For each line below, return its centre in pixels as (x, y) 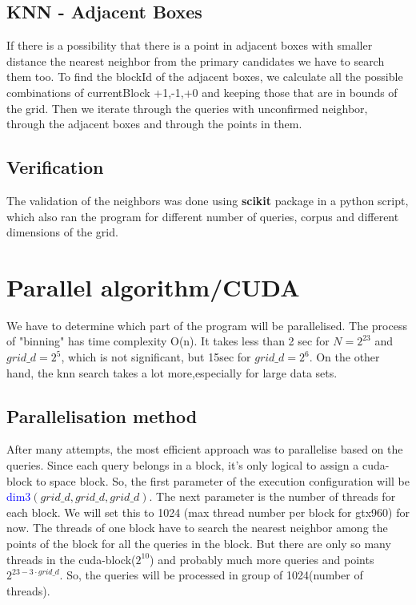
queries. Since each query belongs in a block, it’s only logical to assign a (183, 465)
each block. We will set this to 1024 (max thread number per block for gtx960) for (208, 512)
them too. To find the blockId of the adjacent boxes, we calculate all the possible (205, 77)
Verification (55, 167)
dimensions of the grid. (62, 232)
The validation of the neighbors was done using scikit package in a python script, (208, 200)
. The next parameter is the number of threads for (272, 496)
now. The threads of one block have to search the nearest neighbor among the (197, 528)
